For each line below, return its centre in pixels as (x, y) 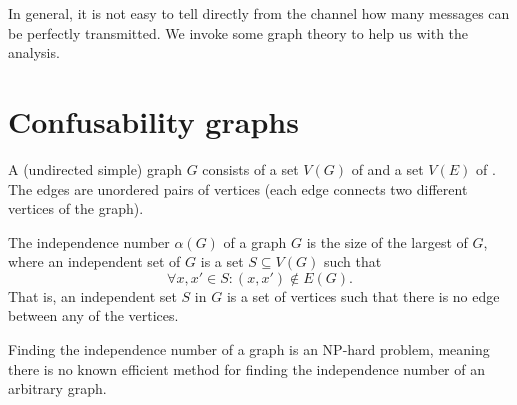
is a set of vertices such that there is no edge (363, 295)
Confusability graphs (153, 120)
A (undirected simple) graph (95, 168)
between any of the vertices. (93, 315)
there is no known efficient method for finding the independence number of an (246, 368)
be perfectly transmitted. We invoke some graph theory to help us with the (238, 32)
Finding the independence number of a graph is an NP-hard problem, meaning (249, 349)
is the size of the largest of (387, 241)
